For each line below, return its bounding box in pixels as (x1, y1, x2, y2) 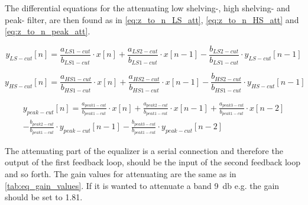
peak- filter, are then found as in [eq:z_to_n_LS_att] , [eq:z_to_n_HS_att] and (5, 13, 299, 25)
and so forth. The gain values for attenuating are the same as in (5, 167, 236, 180)
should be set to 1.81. (5, 191, 83, 203)
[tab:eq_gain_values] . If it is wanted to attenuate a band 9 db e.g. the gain (5, 179, 280, 191)
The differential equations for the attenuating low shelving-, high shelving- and (5, 2, 290, 14)
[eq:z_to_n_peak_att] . (5, 25, 90, 37)
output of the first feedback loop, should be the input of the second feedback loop (5, 156, 301, 168)
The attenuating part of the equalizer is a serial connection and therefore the (5, 144, 283, 156)
